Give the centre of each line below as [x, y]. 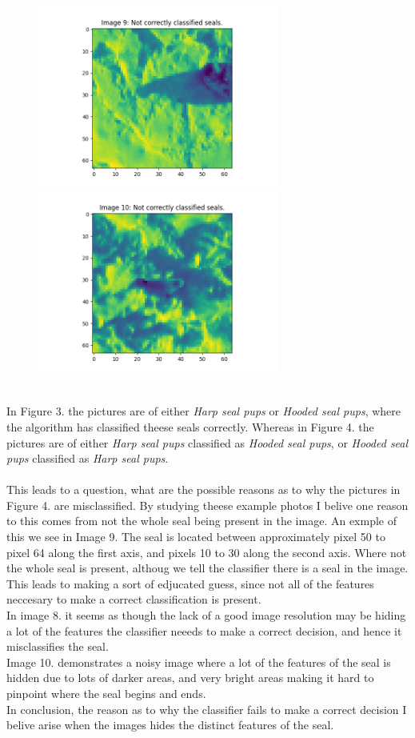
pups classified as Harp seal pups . [88, 458]
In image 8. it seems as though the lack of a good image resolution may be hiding [206, 615]
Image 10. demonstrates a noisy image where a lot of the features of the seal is [199, 662]
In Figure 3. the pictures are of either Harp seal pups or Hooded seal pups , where [204, 411]
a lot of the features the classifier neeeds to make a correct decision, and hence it [204, 630]
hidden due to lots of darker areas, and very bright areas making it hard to [190, 678]
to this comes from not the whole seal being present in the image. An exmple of [202, 521]
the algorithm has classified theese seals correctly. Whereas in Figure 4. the [190, 426]
